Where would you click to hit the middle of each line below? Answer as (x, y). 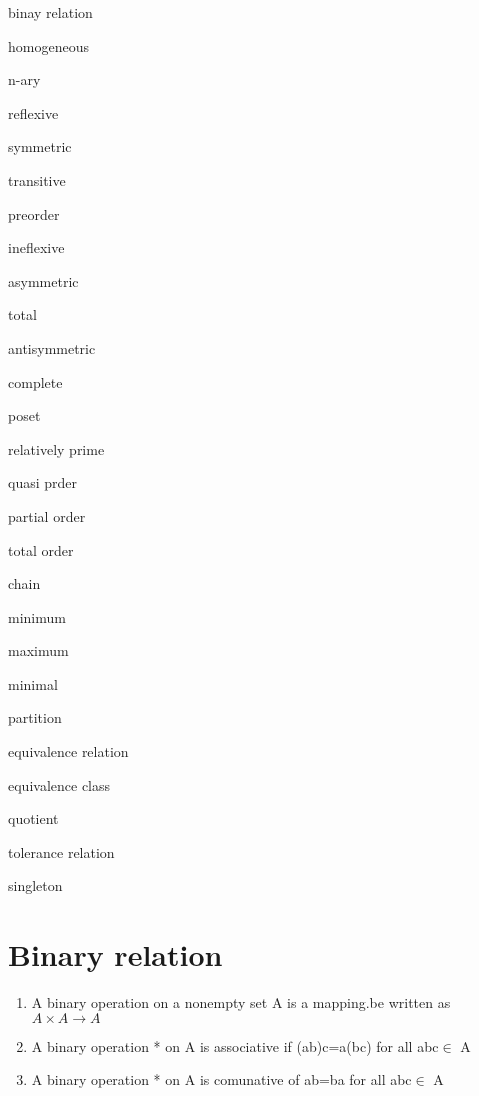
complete (35, 381)
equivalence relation (68, 751)
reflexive (33, 112)
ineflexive (36, 247)
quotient (33, 818)
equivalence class (59, 784)
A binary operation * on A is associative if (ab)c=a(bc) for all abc (235, 1045)
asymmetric (43, 280)
